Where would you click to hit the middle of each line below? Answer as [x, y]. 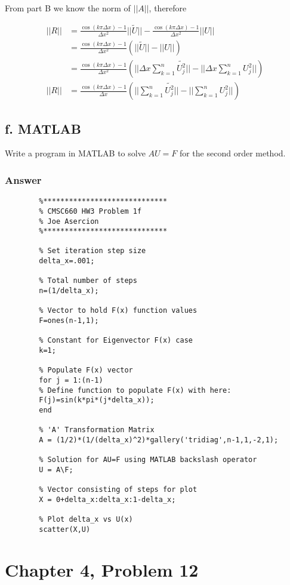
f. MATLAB [43, 128]
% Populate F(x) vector [86, 370]
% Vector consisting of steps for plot [118, 490]
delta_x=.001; [67, 261]
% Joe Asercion [69, 221]
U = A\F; [56, 469]
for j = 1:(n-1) [71, 380]
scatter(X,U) [65, 529]
